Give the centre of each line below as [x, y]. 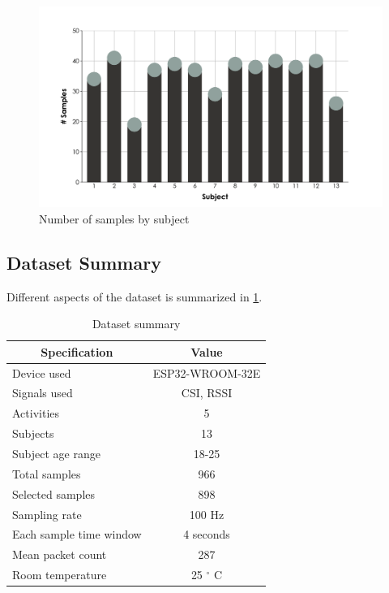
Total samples [47, 473]
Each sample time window [77, 534]
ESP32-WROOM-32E [207, 372]
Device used [42, 372]
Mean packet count [60, 554]
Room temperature [60, 575]
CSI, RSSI [207, 393]
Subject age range [56, 453]
